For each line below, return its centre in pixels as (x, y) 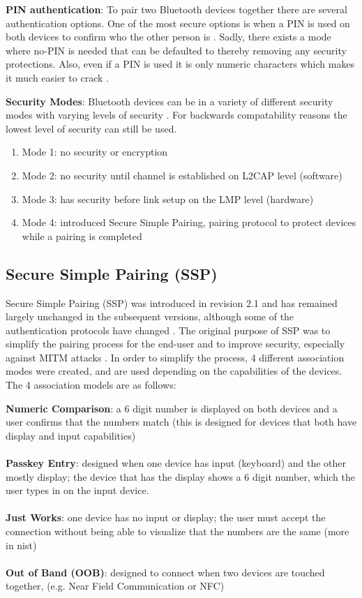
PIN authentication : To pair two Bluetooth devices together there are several (176, 9)
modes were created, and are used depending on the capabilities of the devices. (174, 371)
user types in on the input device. (77, 490)
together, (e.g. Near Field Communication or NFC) (115, 586)
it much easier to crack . (57, 77)
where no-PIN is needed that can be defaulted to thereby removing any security (176, 50)
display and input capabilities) (71, 435)
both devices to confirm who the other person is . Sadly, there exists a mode (168, 37)
